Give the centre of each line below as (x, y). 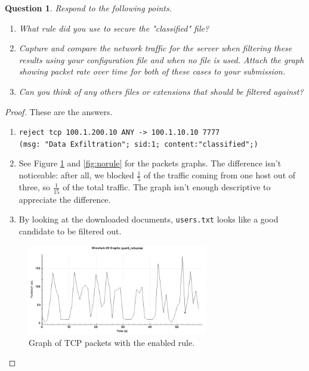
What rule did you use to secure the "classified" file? (114, 28)
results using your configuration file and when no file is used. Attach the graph (161, 59)
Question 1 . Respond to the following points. (89, 8)
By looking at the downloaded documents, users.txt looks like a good (149, 219)
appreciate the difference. (65, 199)
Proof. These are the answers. (59, 111)
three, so (35, 187)
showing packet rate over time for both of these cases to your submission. (152, 71)
